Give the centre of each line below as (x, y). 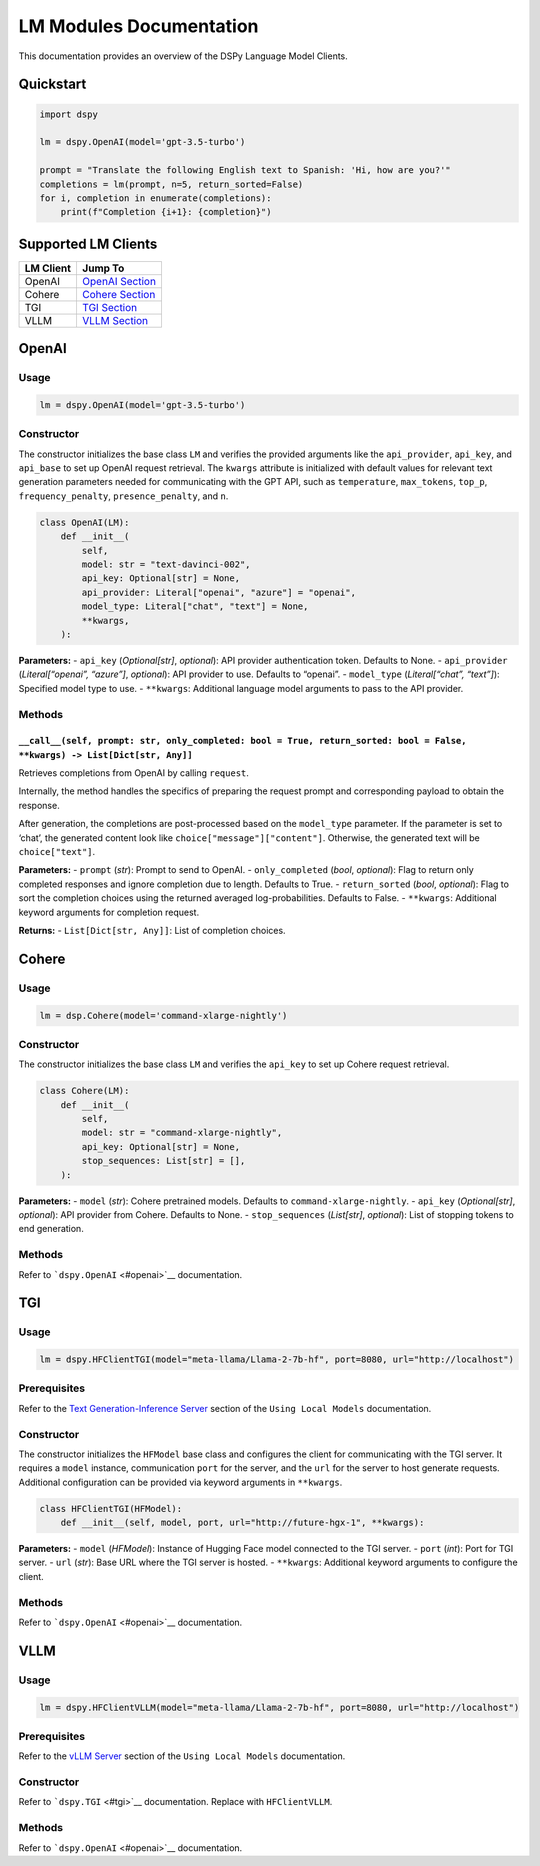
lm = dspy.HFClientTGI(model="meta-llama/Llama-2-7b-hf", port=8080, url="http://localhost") (277, 1359)
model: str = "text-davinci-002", (166, 564)
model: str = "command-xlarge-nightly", (182, 1133)
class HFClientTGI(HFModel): (111, 1508)
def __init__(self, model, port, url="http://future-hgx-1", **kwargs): (242, 1523)
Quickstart (52, 84)
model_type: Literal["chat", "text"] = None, (195, 606)
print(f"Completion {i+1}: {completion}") (166, 212)
